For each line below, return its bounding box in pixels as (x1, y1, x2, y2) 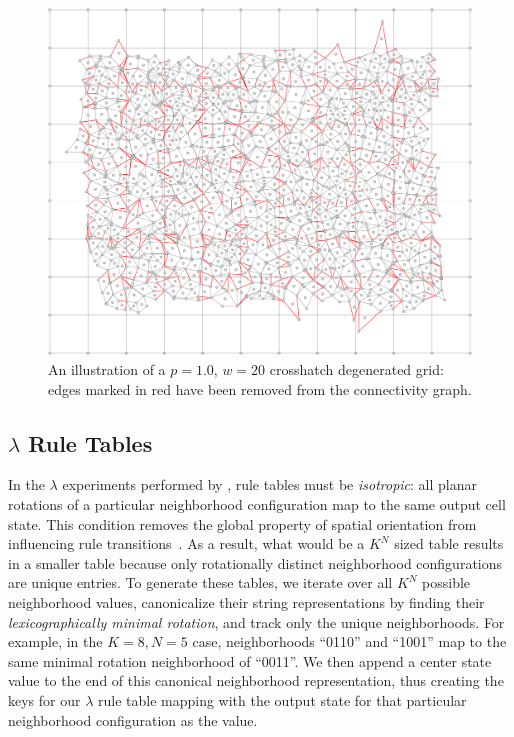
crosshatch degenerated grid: (269, 358, 444, 379)
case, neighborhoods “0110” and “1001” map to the (192, 631, 507, 652)
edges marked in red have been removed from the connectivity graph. (48, 378, 472, 399)
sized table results (394, 533, 504, 554)
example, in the (8, 631, 103, 652)
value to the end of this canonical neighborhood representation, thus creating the (8, 670, 504, 691)
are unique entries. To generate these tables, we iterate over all (8, 572, 393, 593)
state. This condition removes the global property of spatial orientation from (8, 513, 477, 534)
